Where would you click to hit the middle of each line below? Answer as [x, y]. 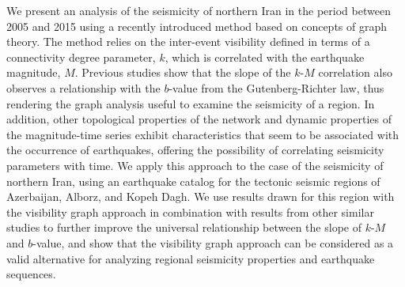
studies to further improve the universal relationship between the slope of [184, 227]
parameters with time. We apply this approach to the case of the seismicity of [195, 165]
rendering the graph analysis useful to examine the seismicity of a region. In [191, 103]
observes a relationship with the [83, 87]
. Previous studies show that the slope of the [183, 72]
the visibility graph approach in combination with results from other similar [190, 211]
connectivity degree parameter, [81, 57]
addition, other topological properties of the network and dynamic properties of [199, 119]
